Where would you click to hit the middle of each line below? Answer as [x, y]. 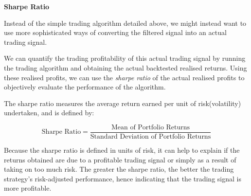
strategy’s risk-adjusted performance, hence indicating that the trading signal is [123, 178]
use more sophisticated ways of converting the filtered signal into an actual [115, 32]
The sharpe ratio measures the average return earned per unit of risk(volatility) [123, 103]
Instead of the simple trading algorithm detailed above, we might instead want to [125, 23]
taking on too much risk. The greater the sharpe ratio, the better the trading [119, 169]
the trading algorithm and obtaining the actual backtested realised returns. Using [125, 67]
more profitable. [28, 188]
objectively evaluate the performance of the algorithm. [85, 87]
